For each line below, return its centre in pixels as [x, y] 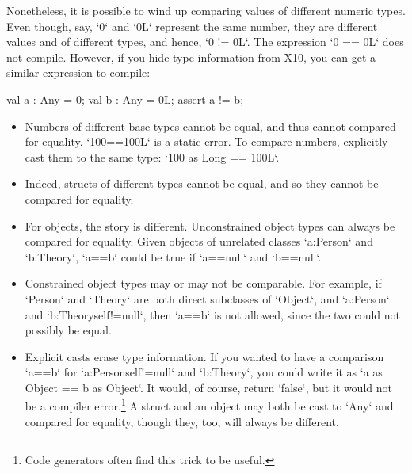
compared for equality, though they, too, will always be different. [182, 421]
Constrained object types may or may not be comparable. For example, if [203, 283]
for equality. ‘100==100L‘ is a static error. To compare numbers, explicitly [206, 141]
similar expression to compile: [78, 72]
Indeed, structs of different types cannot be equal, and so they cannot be [202, 183]
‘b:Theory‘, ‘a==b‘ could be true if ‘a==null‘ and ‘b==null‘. [173, 256]
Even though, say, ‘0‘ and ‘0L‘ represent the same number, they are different [192, 26]
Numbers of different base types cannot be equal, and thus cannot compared [210, 126]
